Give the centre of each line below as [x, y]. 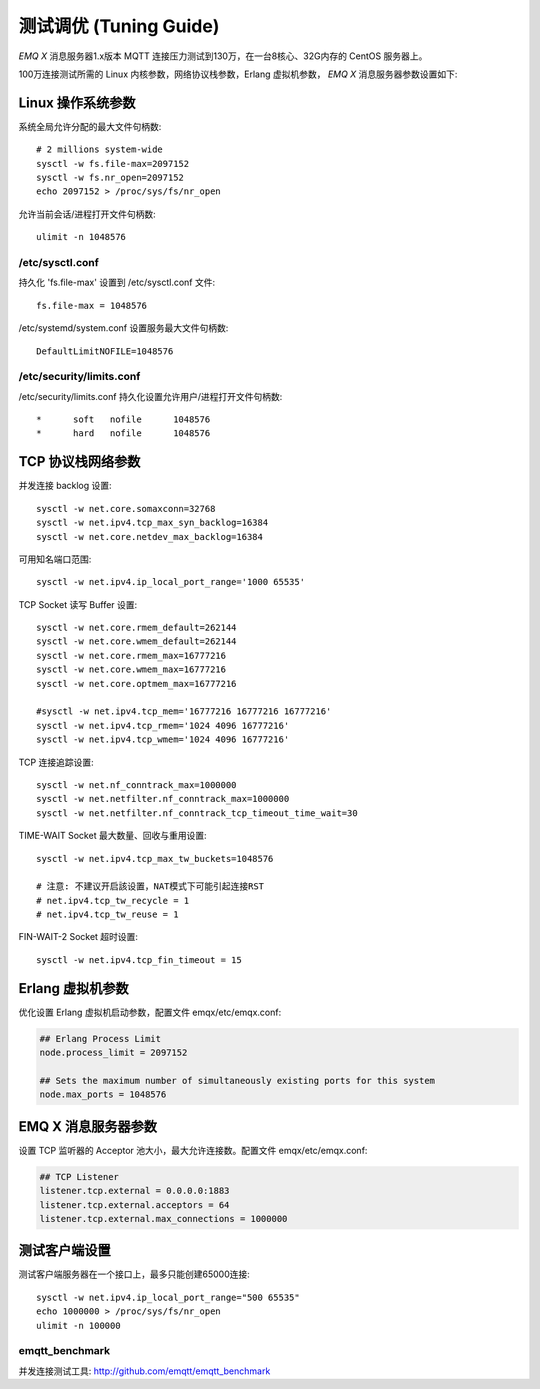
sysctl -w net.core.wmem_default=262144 [136, 641]
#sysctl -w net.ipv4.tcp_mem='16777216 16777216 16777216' [184, 711]
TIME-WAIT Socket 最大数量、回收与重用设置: [112, 836]
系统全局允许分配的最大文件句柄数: [90, 126]
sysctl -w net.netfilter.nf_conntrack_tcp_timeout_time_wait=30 [197, 813]
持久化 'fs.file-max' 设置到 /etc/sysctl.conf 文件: [116, 282]
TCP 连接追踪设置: [56, 762]
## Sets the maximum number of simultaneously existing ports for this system [237, 1080]
